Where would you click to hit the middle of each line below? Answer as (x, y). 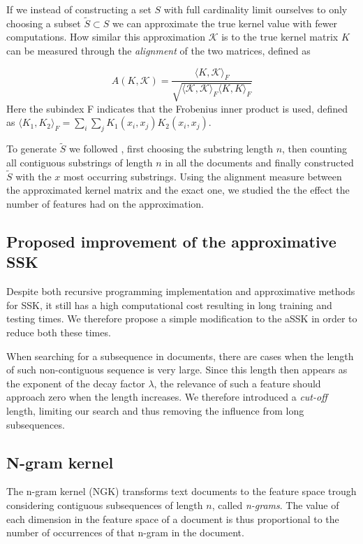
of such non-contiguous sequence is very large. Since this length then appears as (177, 370)
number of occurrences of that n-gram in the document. (125, 532)
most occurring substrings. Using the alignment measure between (202, 176)
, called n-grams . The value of (275, 504)
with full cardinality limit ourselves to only (255, 9)
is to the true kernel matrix (280, 37)
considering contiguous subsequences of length (105, 504)
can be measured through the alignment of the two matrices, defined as (158, 50)
